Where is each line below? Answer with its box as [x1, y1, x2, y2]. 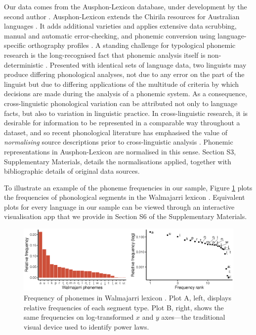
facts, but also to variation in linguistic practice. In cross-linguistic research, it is [4, 108, 248, 118]
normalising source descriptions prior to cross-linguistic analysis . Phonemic [4, 137, 233, 147]
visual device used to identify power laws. [24, 321, 149, 332]
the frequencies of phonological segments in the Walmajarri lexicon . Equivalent [4, 192, 245, 202]
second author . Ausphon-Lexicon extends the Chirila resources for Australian [4, 11, 240, 21]
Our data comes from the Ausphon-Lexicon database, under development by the [4, 1, 247, 11]
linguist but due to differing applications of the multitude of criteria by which [4, 78, 239, 89]
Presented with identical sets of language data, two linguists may [49, 59, 247, 70]
